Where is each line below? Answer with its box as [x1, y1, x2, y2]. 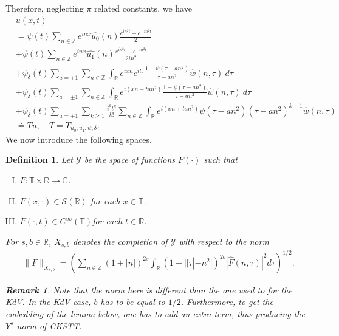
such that [204, 153, 238, 166]
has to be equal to [100, 295, 165, 308]
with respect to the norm [179, 235, 269, 247]
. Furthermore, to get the [180, 295, 273, 308]
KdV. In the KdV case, [5, 295, 91, 308]
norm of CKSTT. [16, 319, 82, 332]
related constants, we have [94, 2, 192, 14]
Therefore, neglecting [5, 2, 84, 14]
